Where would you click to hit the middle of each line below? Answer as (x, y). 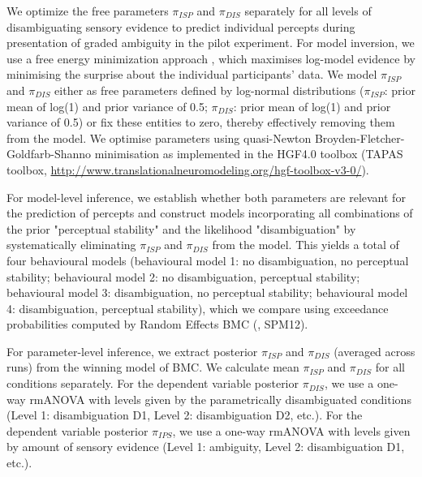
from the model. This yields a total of (306, 245)
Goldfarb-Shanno (49, 154)
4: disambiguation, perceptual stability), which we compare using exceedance (198, 308)
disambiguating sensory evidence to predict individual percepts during (181, 26)
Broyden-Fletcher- (360, 138)
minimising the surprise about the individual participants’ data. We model (192, 74)
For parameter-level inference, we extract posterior (132, 351)
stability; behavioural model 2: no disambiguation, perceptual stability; (183, 276)
